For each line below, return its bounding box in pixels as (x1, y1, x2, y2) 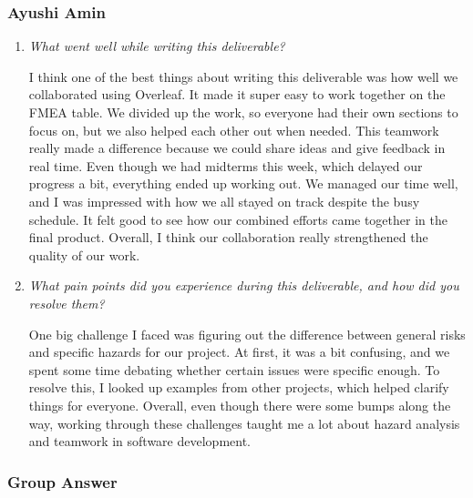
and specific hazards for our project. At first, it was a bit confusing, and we (28, 342, 450, 361)
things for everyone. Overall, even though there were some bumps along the (28, 395, 451, 414)
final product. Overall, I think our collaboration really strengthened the (28, 228, 428, 247)
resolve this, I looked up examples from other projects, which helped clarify (28, 378, 449, 397)
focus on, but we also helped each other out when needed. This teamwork (28, 120, 439, 139)
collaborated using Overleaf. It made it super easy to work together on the (28, 85, 446, 104)
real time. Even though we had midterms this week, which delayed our (28, 156, 423, 175)
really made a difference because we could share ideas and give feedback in (28, 138, 446, 158)
